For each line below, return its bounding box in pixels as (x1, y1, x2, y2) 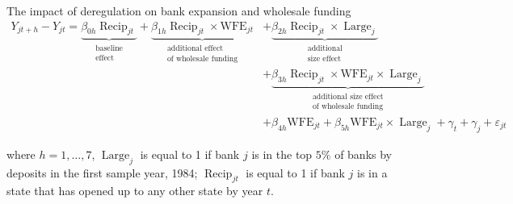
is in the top (251, 145, 313, 162)
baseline (95, 44, 123, 53)
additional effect (166, 44, 224, 53)
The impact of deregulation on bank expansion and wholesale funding (6, 2, 351, 19)
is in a (357, 164, 388, 181)
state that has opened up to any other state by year (6, 182, 263, 199)
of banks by (334, 145, 392, 162)
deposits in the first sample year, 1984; (6, 164, 198, 181)
